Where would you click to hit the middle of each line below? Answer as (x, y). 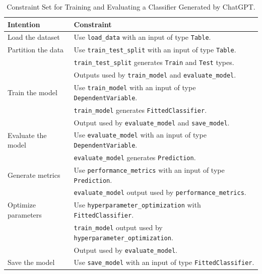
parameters (25, 215)
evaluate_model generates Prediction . (135, 157)
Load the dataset (34, 37)
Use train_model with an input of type (135, 87)
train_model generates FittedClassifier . (140, 110)
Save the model (31, 262)
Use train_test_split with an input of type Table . (155, 50)
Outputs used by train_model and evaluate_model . (155, 75)
